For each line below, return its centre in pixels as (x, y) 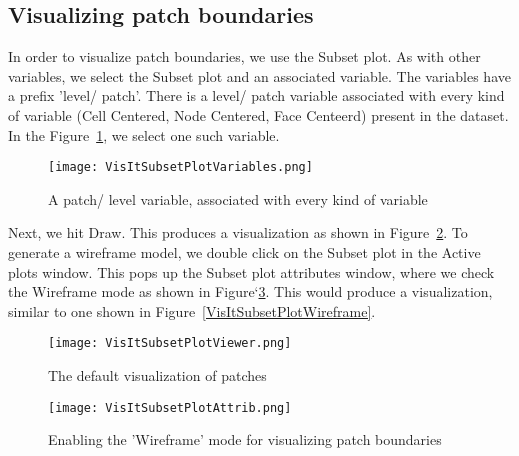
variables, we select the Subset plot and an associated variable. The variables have (259, 75)
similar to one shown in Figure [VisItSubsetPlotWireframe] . (192, 310)
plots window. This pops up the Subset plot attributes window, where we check (251, 271)
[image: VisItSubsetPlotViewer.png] (170, 343)
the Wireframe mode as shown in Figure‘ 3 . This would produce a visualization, (250, 291)
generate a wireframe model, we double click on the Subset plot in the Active (244, 252)
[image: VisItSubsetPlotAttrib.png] (170, 407)
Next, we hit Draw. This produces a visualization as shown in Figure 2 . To (238, 232)
